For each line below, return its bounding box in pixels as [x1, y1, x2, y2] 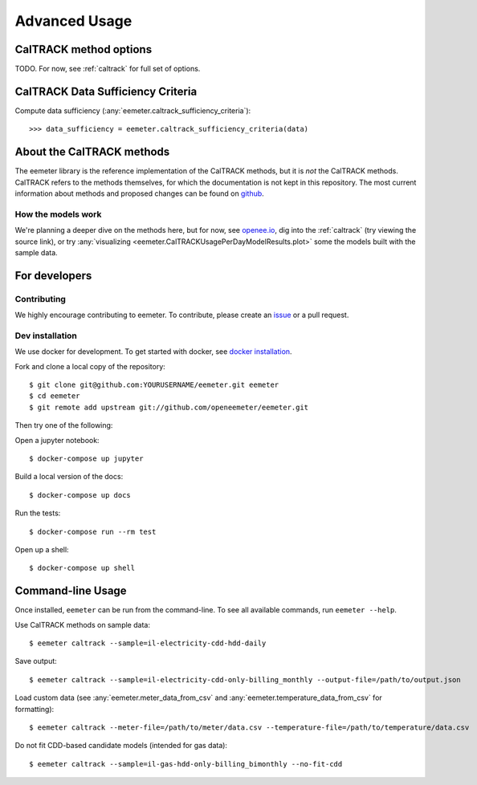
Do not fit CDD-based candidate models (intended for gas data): [14, 741, 228, 750]
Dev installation [14, 330, 78, 341]
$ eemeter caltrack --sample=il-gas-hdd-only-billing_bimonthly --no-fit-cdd [29, 759, 343, 768]
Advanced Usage [14, 12, 132, 30]
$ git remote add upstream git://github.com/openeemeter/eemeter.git [29, 402, 309, 412]
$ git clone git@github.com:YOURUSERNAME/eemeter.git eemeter [29, 380, 279, 389]
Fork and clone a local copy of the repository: [14, 361, 166, 371]
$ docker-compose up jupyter [29, 454, 144, 463]
